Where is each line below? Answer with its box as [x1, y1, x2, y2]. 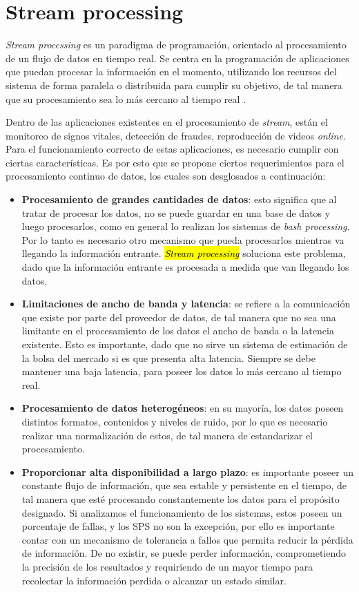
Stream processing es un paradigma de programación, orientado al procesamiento [6, 37, 347, 52]
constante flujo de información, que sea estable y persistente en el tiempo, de [21, 478, 347, 493]
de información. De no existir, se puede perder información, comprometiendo [21, 546, 347, 560]
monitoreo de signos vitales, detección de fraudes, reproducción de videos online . [6, 128, 346, 142]
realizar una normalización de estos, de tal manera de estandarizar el [21, 428, 313, 442]
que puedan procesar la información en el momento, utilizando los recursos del [6, 64, 337, 79]
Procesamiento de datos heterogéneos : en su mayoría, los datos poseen [21, 401, 344, 415]
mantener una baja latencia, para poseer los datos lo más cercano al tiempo [21, 364, 342, 379]
